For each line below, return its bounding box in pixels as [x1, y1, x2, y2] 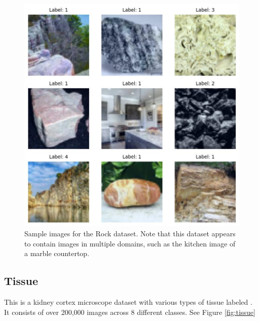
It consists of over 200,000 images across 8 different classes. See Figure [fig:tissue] [4, 306, 255, 317]
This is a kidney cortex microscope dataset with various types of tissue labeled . [4, 296, 252, 307]
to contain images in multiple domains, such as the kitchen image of [24, 238, 236, 248]
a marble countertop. [24, 248, 90, 259]
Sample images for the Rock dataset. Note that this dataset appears [24, 228, 236, 238]
